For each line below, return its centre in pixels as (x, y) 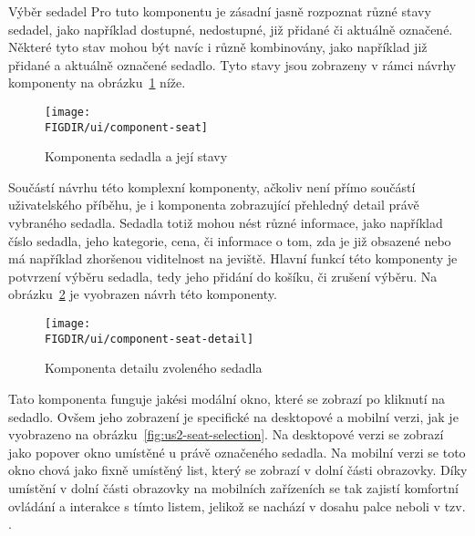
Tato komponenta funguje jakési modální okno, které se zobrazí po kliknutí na (227, 398)
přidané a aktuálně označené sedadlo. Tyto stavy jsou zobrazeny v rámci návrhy (232, 64)
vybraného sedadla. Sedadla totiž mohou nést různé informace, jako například (226, 223)
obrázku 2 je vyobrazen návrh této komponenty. (143, 294)
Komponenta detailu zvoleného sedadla (154, 368)
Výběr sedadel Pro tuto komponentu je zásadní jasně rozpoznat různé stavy (220, 11)
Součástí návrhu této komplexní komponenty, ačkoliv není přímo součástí (212, 186)
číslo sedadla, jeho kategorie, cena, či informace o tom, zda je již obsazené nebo (230, 240)
